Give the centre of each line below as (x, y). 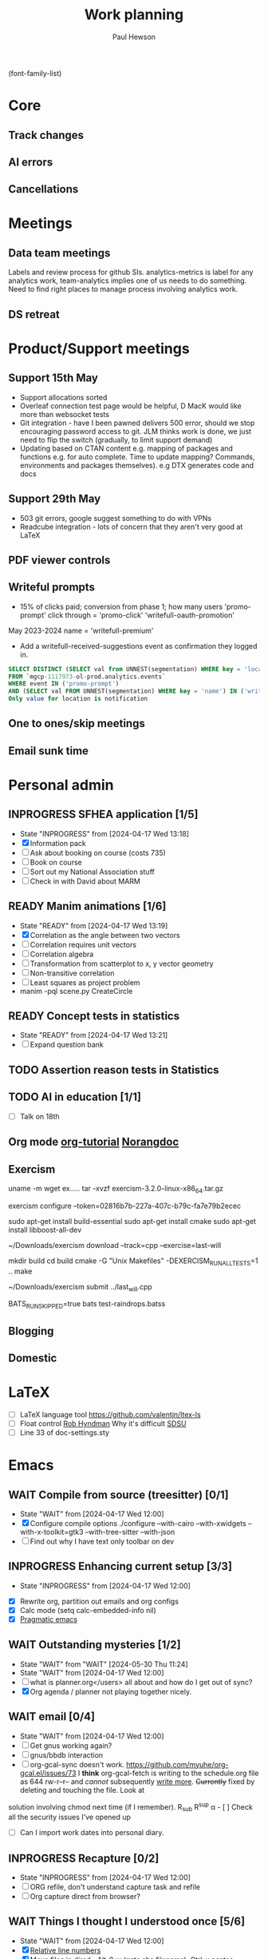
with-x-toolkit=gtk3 (51, 1532)
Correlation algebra (62, 954)
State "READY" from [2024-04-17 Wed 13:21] (94, 1035)
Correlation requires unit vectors (83, 944)
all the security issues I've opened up (70, 1817)
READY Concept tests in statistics (94, 1016)
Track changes (46, 135)
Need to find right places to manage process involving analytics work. (123, 289)
